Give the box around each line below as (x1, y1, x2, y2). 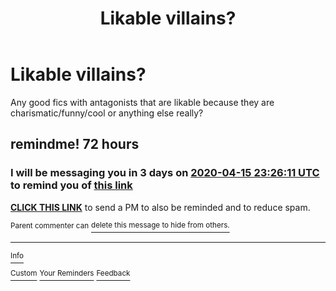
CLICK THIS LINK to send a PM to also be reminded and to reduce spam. (10, 201, 311, 213)
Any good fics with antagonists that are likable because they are (10, 96, 275, 108)
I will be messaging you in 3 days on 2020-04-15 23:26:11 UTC (10, 166, 320, 180)
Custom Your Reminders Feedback (10, 268, 131, 279)
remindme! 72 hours (10, 136, 140, 153)
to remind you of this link (10, 178, 133, 192)
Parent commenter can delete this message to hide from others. (10, 220, 230, 231)
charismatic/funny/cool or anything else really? (10, 107, 204, 119)
